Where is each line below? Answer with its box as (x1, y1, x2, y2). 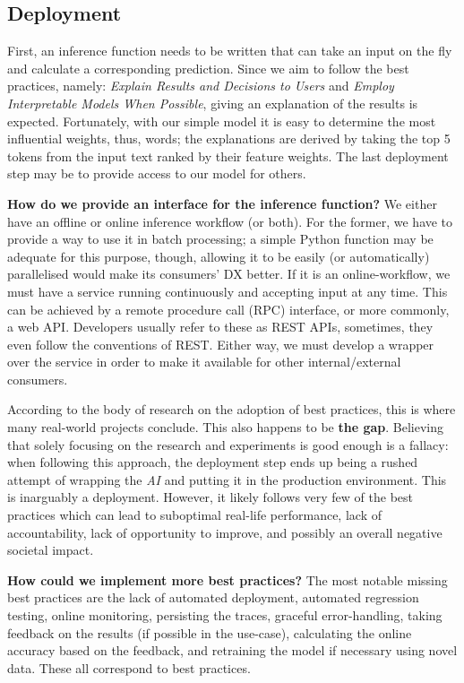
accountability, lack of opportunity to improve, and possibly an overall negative (7, 523, 443, 541)
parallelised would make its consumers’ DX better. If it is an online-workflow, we (7, 264, 451, 283)
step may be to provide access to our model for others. (7, 164, 306, 183)
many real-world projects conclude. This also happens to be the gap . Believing (7, 418, 444, 437)
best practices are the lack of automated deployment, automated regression (7, 588, 419, 607)
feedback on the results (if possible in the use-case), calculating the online (7, 623, 412, 642)
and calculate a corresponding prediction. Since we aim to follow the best (7, 58, 409, 77)
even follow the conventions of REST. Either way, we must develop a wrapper (7, 334, 434, 353)
